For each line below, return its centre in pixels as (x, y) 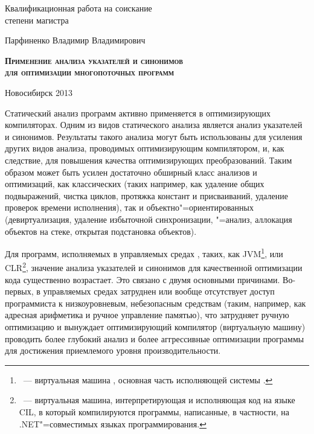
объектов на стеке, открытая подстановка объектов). (101, 231)
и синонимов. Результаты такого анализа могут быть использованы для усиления (154, 136)
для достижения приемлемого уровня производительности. (113, 350)
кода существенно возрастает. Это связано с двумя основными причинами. (143, 279)
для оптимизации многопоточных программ (90, 72)
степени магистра (37, 20)
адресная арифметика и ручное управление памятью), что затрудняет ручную (147, 315)
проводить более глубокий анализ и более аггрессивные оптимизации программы (155, 338)
